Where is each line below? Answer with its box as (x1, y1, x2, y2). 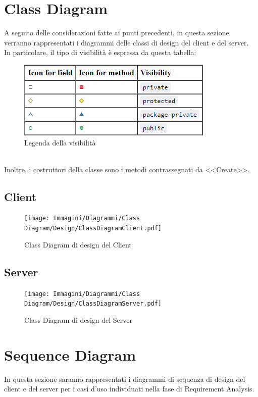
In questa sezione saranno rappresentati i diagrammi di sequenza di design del (4, 373, 245, 384)
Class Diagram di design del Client (24, 239, 132, 250)
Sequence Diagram (4, 344, 136, 365)
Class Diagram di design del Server (24, 314, 133, 325)
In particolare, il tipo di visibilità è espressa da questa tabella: (4, 47, 196, 58)
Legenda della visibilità (24, 137, 96, 147)
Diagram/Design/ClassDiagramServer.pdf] (24, 300, 162, 308)
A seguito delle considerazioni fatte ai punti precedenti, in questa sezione (4, 27, 229, 38)
